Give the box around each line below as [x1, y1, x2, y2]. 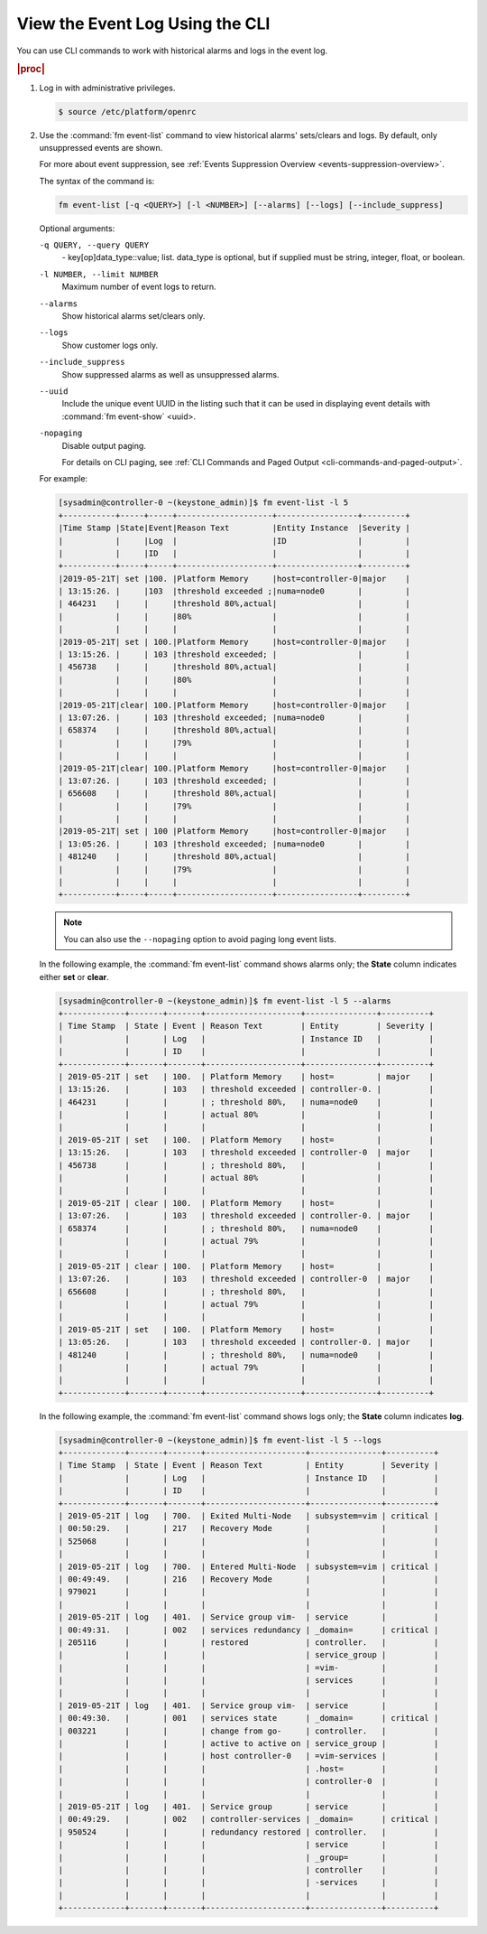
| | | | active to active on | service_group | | [58, 1739, 439, 1749]
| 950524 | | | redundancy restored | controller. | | [58, 1827, 439, 1837]
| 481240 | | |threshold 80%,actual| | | [58, 852, 410, 862]
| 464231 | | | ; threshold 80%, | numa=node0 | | [58, 1097, 435, 1107]
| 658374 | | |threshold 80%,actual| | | [58, 725, 410, 735]
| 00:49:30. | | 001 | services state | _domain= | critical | [58, 1713, 439, 1724]
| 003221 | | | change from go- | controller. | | [58, 1725, 439, 1736]
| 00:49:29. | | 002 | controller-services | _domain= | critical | [58, 1814, 439, 1825]
